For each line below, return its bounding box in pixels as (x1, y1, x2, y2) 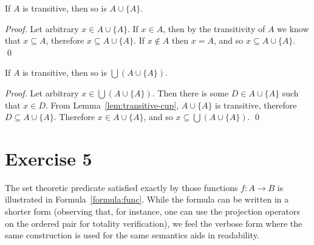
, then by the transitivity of (163, 22, 265, 35)
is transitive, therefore (215, 98, 297, 111)
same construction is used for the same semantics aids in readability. (5, 229, 259, 241)
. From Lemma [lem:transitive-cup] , (46, 98, 179, 111)
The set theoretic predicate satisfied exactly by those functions (5, 181, 238, 193)
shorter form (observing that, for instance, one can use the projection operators (5, 205, 301, 218)
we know (277, 22, 309, 35)
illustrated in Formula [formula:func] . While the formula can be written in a (5, 193, 289, 206)
